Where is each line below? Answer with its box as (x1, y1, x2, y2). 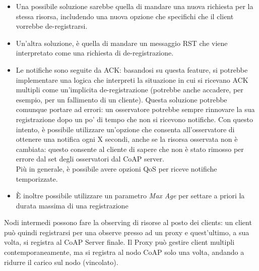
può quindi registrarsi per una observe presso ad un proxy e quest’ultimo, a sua (4, 227, 249, 237)
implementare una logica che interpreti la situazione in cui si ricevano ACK (16, 74, 248, 85)
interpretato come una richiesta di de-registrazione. (16, 47, 174, 58)
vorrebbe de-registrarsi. (16, 21, 88, 31)
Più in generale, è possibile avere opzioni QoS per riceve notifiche (16, 163, 217, 174)
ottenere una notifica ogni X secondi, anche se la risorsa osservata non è (16, 134, 238, 144)
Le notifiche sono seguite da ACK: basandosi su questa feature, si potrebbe (16, 64, 248, 75)
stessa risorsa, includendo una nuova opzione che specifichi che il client (16, 11, 234, 21)
